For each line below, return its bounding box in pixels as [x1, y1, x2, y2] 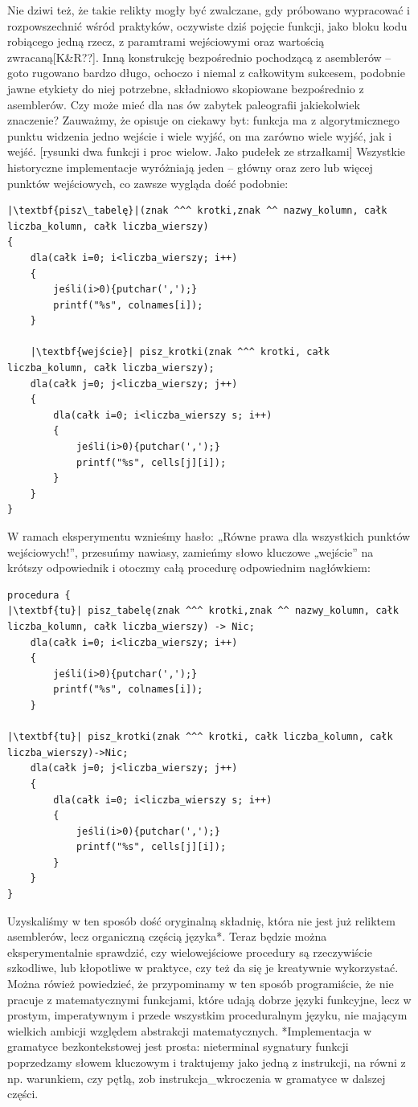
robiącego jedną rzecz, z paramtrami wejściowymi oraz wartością [7, 33, 325, 50]
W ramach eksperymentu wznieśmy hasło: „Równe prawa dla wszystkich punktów [7, 528, 411, 544]
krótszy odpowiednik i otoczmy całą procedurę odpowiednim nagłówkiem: [7, 559, 371, 576]
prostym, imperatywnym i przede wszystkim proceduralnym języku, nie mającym [7, 1007, 408, 1023]
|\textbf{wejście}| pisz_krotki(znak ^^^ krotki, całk [30, 346, 330, 358]
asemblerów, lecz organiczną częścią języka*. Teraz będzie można [7, 928, 327, 945]
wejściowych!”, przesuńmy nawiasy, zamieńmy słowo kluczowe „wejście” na [7, 543, 374, 560]
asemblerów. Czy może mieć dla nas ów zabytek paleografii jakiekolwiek [7, 96, 360, 112]
